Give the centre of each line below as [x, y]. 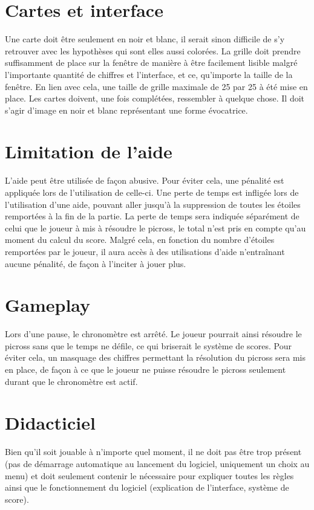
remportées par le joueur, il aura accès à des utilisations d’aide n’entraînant [145, 251]
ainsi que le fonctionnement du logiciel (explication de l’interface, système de [147, 487]
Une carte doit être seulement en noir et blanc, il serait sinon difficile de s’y [145, 39]
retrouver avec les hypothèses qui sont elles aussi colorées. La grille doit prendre [153, 50]
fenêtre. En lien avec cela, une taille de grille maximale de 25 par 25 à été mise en [156, 86]
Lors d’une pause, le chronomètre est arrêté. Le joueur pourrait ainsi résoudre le [153, 334]
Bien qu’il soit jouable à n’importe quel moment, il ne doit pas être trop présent [153, 452]
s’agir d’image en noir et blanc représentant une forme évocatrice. [126, 110]
